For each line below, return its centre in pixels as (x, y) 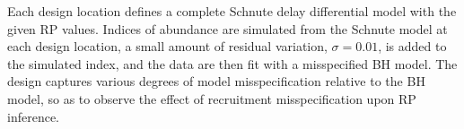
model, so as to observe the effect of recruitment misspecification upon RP (212, 98)
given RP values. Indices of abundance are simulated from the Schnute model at (228, 28)
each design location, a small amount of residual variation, (167, 46)
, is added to (412, 46)
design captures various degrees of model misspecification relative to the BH (216, 81)
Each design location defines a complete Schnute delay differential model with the (232, 11)
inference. (33, 116)
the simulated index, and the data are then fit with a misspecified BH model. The (232, 63)
